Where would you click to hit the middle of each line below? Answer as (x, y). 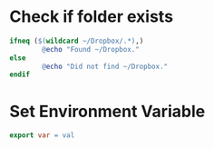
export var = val (42, 135)
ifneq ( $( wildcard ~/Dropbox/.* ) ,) (77, 41)
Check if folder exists (92, 17)
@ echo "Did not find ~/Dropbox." (105, 66)
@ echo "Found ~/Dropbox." (91, 49)
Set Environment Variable (107, 111)
